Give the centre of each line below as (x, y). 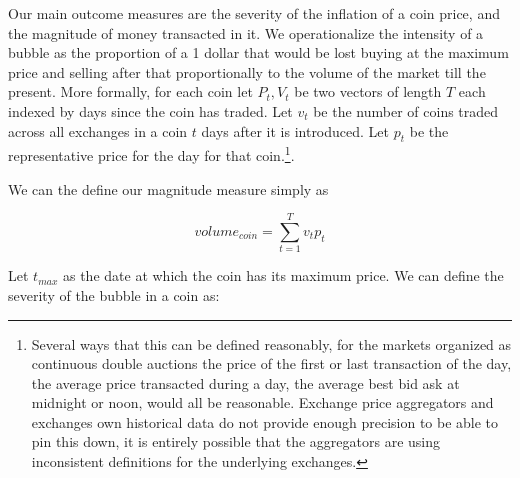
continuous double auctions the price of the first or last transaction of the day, (271, 363)
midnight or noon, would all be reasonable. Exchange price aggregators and (262, 402)
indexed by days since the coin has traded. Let (150, 110)
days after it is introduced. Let (295, 130)
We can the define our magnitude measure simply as (168, 188)
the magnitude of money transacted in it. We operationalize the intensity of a (246, 32)
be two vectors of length (368, 91)
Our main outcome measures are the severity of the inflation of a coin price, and (254, 13)
